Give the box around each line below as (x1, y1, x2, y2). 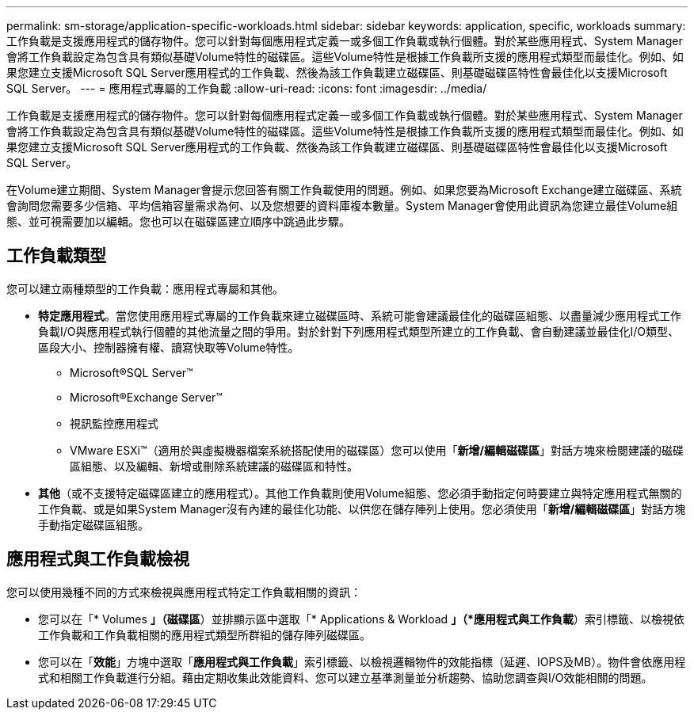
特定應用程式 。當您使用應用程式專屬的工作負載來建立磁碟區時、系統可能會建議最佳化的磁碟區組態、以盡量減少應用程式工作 (38, 308, 681, 322)
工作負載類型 (6, 246, 106, 266)
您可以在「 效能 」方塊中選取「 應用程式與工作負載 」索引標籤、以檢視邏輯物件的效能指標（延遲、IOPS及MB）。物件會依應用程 (38, 654, 686, 668)
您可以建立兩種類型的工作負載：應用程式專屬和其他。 (6, 281, 284, 295)
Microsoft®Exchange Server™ (70, 390, 223, 404)
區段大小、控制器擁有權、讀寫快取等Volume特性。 (38, 340, 299, 354)
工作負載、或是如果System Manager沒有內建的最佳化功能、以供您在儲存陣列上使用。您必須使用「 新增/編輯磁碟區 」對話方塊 (38, 501, 686, 516)
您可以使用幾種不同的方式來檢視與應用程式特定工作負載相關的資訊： (6, 585, 361, 599)
